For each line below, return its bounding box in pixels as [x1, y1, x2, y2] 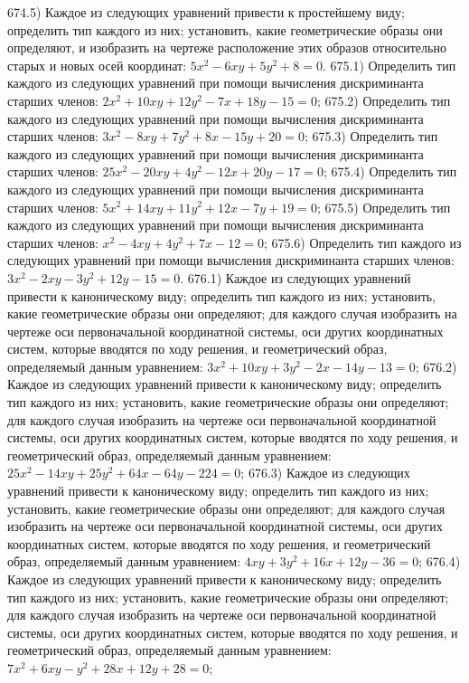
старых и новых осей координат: [7, 55, 187, 74]
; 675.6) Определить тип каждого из [263, 232, 462, 251]
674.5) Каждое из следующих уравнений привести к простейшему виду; [7, 3, 405, 21]
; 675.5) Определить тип [316, 197, 451, 216]
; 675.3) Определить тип [304, 127, 438, 146]
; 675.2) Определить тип [316, 90, 451, 109]
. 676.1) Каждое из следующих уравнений [180, 268, 411, 287]
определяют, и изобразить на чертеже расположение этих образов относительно [7, 38, 446, 57]
